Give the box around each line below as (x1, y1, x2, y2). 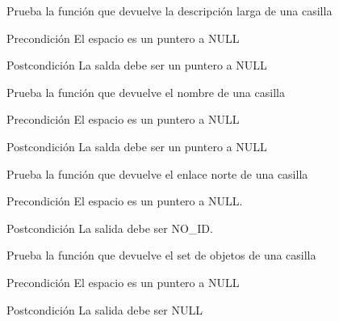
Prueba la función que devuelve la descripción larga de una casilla (6, 2, 333, 19)
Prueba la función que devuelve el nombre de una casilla (6, 83, 285, 100)
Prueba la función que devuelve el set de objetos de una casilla (6, 247, 316, 264)
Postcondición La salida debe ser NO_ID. (6, 219, 213, 236)
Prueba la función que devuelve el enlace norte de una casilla (6, 165, 308, 182)
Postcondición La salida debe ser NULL (6, 301, 203, 318)
